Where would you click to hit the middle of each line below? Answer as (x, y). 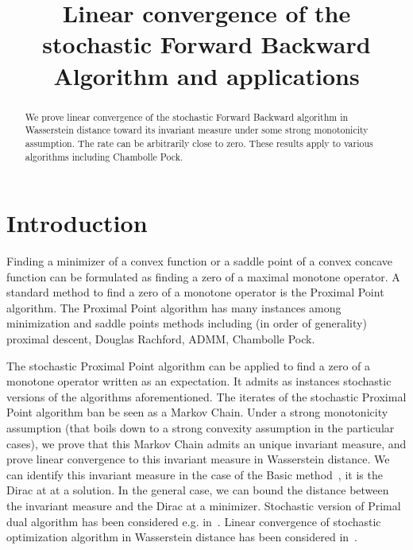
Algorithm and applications (206, 75)
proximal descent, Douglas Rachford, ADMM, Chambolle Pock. (161, 339)
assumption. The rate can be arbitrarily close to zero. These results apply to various (199, 143)
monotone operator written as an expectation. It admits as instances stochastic (199, 381)
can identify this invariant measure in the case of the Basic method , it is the (195, 474)
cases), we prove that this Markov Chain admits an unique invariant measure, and (206, 443)
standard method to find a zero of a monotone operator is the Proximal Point (195, 292)
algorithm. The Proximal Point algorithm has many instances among (174, 307)
